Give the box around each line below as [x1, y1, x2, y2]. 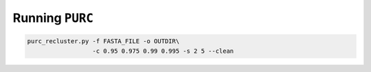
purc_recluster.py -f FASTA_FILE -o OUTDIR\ [27, 38, 180, 45]
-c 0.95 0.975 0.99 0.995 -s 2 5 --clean [92, 47, 234, 55]
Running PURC [12, 10, 94, 25]
